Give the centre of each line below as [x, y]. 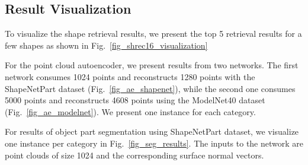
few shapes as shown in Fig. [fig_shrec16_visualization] [106, 45]
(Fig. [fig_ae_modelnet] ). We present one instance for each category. [130, 111]
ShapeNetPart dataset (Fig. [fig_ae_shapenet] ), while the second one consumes [150, 88]
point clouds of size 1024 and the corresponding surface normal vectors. [134, 155]
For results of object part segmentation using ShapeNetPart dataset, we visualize [152, 131]
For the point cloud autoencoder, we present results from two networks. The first [152, 65]
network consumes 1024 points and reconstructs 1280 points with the [130, 76]
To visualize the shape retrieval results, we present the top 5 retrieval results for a [153, 34]
